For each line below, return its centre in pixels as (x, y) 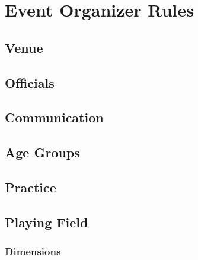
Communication (54, 117)
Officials (30, 82)
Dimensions (33, 251)
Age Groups (42, 152)
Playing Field (47, 222)
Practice (31, 187)
